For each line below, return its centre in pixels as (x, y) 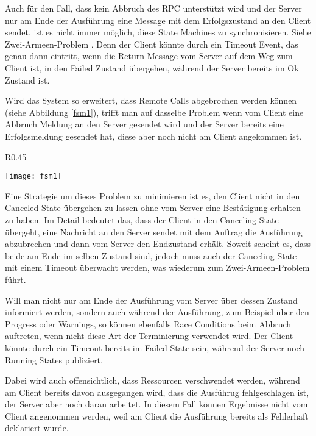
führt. (16, 279)
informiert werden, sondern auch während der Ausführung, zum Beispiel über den (157, 312)
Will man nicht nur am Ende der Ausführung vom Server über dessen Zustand (151, 300)
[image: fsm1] (33, 177)
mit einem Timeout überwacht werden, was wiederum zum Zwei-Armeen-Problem (157, 267)
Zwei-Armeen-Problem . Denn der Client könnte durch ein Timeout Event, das (152, 44)
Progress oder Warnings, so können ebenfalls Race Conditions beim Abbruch (148, 323)
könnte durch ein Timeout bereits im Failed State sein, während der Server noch (155, 347)
